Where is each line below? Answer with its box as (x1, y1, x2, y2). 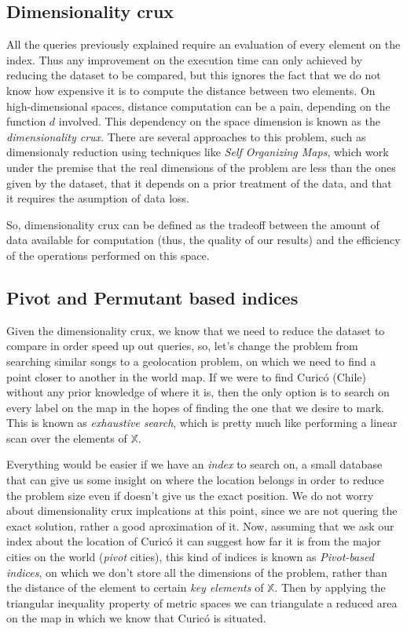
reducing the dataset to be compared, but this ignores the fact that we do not (6, 67, 381, 83)
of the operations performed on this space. (6, 246, 210, 263)
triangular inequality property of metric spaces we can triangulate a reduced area (6, 594, 398, 611)
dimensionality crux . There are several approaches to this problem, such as (6, 128, 366, 144)
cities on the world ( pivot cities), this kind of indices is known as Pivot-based (6, 549, 374, 565)
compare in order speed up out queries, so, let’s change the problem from (6, 337, 358, 354)
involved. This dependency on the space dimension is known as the (58, 113, 380, 129)
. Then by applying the (274, 579, 386, 596)
